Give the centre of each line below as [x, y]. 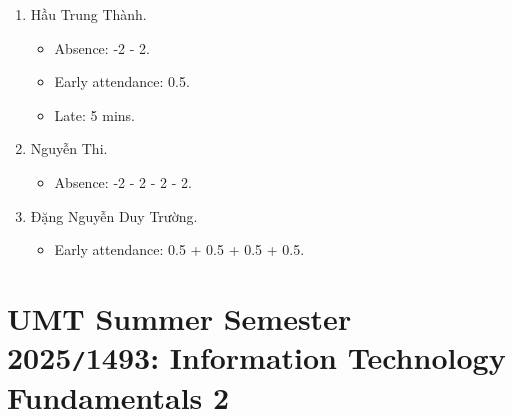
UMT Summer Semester [179, 317]
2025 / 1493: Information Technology [256, 357]
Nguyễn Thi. [69, 148]
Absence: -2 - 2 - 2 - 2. [123, 181]
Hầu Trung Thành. [88, 14]
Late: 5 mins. [94, 114]
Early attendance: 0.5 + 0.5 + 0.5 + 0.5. [179, 249]
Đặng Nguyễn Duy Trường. [114, 215]
